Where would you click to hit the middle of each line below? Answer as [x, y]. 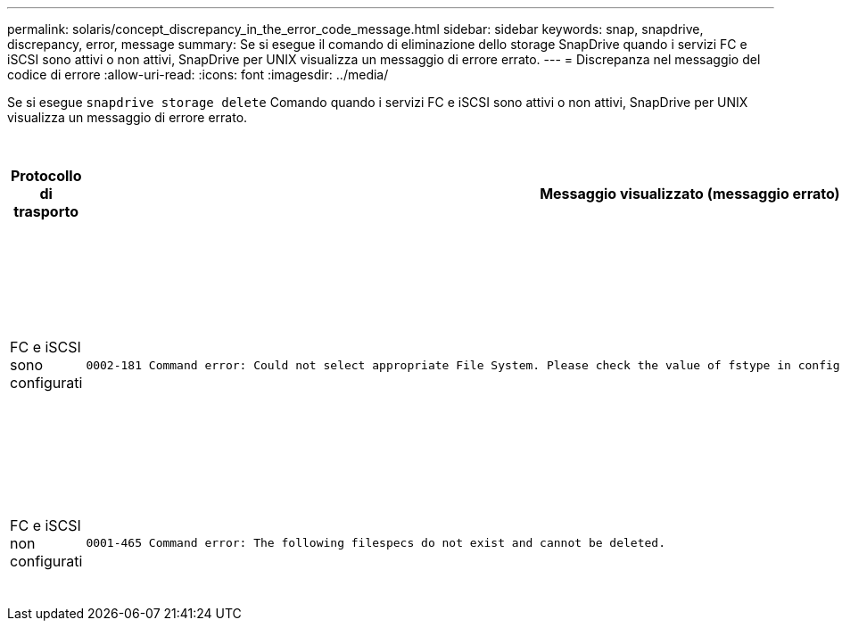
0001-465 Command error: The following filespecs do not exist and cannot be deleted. [376, 543]
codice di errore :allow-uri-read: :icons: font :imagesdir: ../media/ [198, 74]
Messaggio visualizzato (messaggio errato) [690, 194]
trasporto [46, 211]
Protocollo [46, 176]
